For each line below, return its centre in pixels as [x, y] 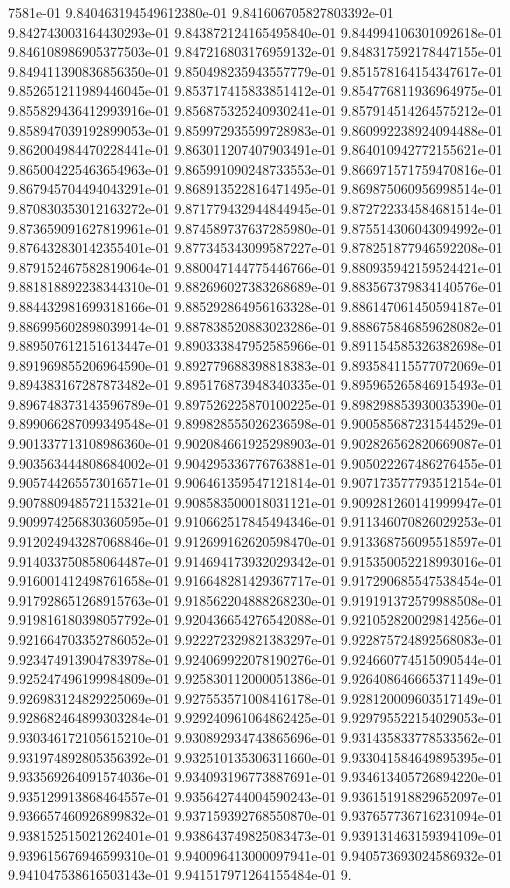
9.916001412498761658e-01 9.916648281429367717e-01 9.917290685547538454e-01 [255, 580]
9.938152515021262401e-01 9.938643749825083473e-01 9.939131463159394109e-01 [255, 834]
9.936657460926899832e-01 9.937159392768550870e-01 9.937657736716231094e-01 [255, 815]
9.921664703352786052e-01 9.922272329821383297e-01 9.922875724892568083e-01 [255, 639]
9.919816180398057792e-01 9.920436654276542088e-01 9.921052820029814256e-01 [255, 619]
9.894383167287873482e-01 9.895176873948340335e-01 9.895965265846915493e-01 [255, 384]
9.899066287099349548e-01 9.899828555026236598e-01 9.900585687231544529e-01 [255, 423]
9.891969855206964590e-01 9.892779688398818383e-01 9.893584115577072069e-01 [255, 364]
